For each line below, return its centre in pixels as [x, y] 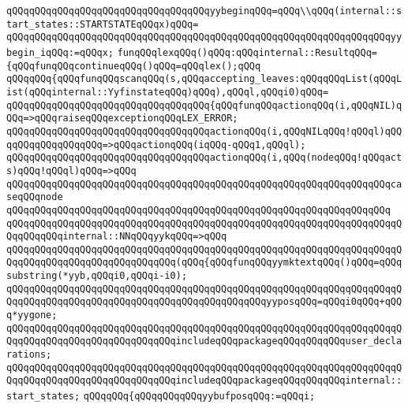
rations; [29, 355]
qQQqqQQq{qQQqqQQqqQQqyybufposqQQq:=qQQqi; [199, 397]
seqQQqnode [35, 197]
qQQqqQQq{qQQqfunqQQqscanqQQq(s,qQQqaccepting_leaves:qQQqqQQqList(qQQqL [204, 79]
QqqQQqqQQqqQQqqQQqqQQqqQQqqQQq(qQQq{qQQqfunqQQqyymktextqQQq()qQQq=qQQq [204, 263]
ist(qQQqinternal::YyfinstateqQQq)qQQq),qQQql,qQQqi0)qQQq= [168, 92]
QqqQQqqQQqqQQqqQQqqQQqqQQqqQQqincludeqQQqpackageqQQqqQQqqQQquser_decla [204, 341]
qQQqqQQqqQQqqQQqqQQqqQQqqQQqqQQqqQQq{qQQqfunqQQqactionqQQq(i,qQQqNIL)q [204, 105]
